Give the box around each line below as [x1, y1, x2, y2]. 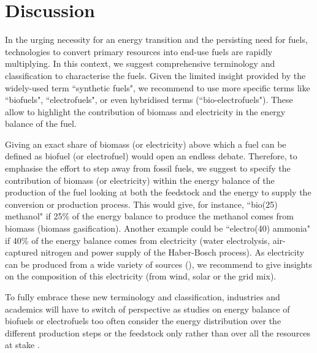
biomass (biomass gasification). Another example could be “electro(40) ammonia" [5, 222, 311, 235]
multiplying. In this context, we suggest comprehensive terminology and [5, 57, 275, 70]
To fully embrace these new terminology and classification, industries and [5, 290, 280, 303]
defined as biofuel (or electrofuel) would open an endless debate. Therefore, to [5, 150, 297, 162]
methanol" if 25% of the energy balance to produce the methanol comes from [5, 210, 294, 222]
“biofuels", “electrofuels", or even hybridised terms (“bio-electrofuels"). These [5, 93, 293, 106]
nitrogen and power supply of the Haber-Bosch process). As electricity [40, 246, 305, 259]
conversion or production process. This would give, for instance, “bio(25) [5, 197, 278, 210]
